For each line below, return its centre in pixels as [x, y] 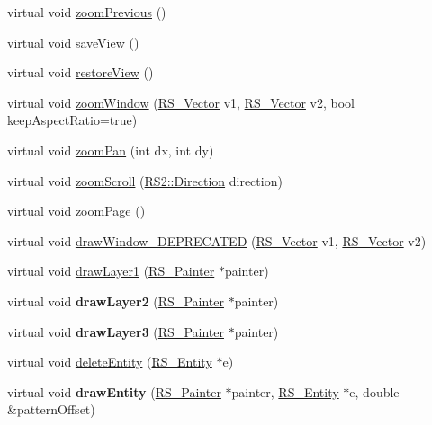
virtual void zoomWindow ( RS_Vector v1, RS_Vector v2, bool [181, 102]
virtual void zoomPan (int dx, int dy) [111, 150]
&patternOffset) [51, 409]
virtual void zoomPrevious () [87, 12]
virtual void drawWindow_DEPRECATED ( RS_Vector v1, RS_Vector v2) [217, 240]
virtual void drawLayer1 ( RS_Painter [111, 271]
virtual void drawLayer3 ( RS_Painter [116, 331]
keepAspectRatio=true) [72, 120]
